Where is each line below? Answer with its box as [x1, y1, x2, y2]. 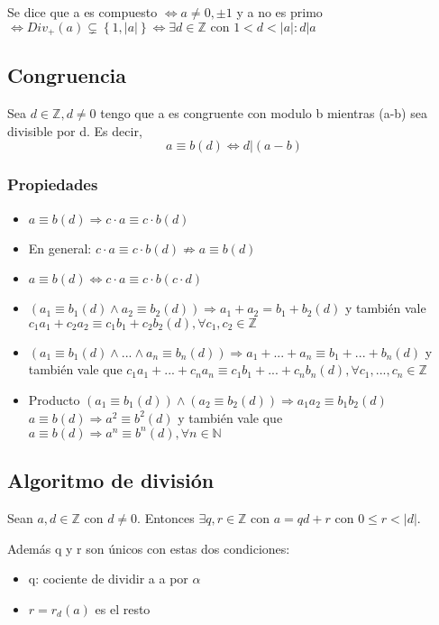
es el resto [95, 599, 151, 618]
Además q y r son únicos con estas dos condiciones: [7, 538, 290, 557]
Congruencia [7, 61, 127, 89]
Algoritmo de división [7, 466, 215, 494]
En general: [28, 238, 92, 257]
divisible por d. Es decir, [7, 121, 142, 140]
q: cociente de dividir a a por [28, 569, 188, 588]
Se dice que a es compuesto [7, 3, 158, 21]
